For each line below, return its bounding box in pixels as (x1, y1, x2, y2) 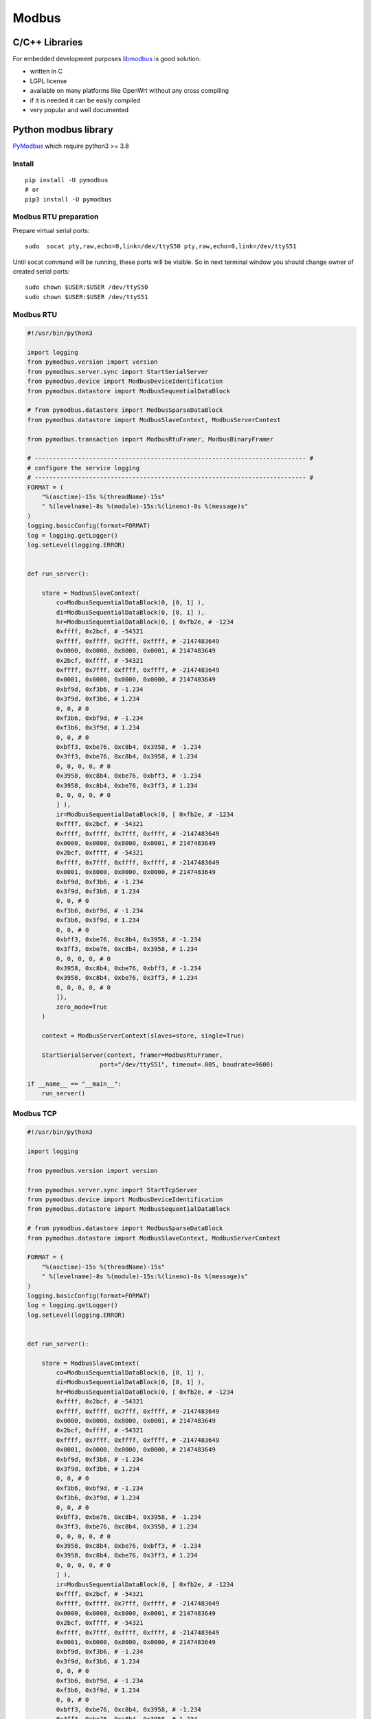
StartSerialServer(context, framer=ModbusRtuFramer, (41, 1051, 223, 1059)
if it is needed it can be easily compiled (30, 96, 141, 105)
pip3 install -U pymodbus (25, 195, 113, 203)
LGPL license (30, 76, 67, 85)
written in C (30, 67, 63, 76)
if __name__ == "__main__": (27, 1080, 122, 1088)
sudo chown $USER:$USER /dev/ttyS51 (25, 293, 148, 300)
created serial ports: (12, 267, 70, 275)
